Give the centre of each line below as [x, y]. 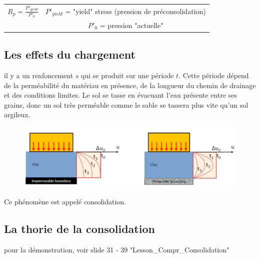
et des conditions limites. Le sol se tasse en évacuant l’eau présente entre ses [121, 95]
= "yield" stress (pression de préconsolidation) [135, 11]
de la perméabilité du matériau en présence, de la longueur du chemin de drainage [130, 85]
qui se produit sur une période [127, 75]
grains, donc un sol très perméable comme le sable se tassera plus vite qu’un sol [126, 104]
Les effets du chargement [70, 54]
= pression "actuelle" [131, 25]
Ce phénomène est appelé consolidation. [65, 201]
